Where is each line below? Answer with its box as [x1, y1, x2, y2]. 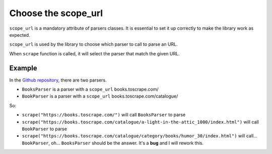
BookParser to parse [22, 126, 67, 132]
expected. [9, 32, 30, 38]
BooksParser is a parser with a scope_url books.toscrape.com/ [22, 86, 159, 93]
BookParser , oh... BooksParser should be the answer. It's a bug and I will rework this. [22, 140, 204, 146]
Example [9, 63, 37, 72]
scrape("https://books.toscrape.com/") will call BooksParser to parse [22, 112, 186, 118]
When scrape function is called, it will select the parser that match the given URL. [9, 50, 180, 56]
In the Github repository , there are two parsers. [9, 77, 107, 83]
